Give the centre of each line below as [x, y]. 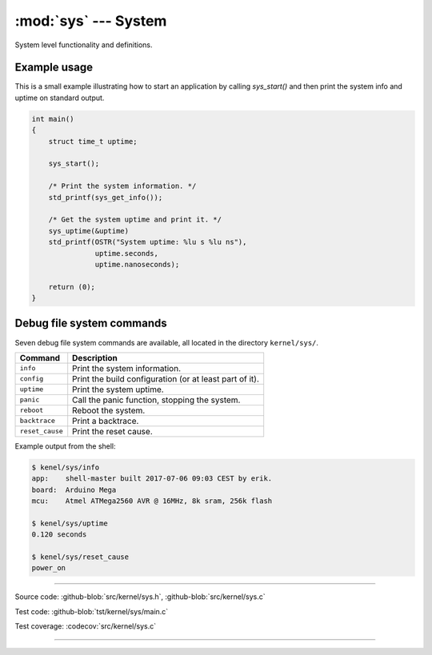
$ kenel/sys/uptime [70, 523]
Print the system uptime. [118, 389]
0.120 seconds [59, 535]
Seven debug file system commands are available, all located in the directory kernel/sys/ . [167, 342]
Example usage [54, 68]
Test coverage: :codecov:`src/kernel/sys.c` [85, 626]
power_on [49, 568]
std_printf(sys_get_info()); [106, 197]
